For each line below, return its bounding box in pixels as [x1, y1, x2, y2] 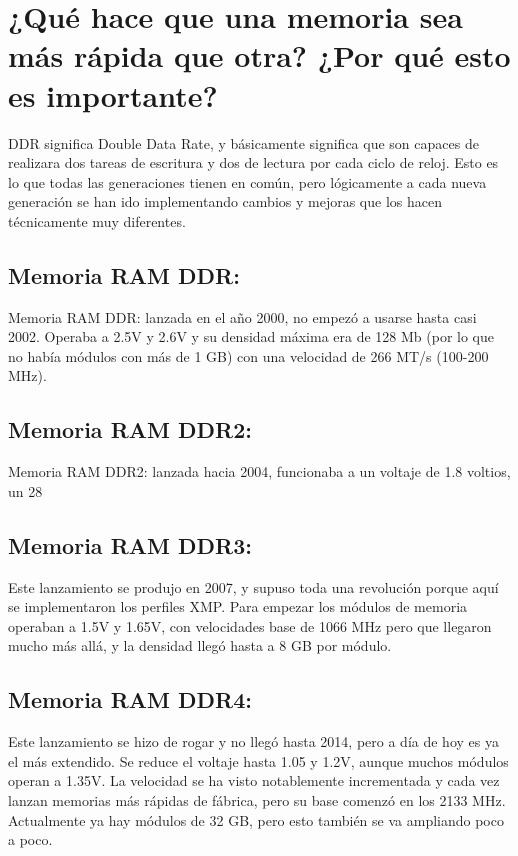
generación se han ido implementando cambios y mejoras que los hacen [8, 191, 442, 212]
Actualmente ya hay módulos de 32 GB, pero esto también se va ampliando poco [8, 809, 504, 830]
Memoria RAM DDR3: [8, 529, 252, 560]
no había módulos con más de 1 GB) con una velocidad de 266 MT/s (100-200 [8, 345, 489, 366]
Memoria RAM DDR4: [8, 684, 252, 715]
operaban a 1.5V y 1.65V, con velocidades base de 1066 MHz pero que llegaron [8, 615, 492, 636]
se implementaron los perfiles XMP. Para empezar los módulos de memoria [8, 596, 468, 617]
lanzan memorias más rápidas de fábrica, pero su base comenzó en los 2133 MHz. [8, 790, 506, 810]
